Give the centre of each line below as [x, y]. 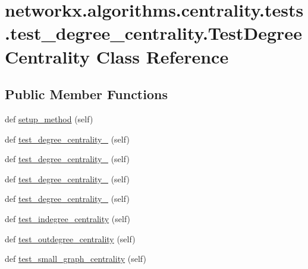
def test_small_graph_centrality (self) [76, 259]
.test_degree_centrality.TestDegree [153, 33]
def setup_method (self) [49, 118]
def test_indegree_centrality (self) [68, 218]
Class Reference [162, 56]
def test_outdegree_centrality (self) [70, 238]
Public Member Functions [86, 94]
